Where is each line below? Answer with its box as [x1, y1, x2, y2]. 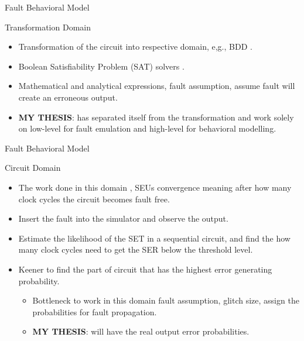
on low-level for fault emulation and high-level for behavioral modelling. [18, 122, 276, 135]
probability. [18, 274, 60, 287]
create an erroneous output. [18, 91, 118, 103]
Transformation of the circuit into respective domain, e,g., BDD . [18, 40, 252, 53]
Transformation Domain [5, 20, 91, 33]
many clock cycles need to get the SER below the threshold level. [18, 243, 253, 256]
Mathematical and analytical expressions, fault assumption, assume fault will [18, 80, 295, 92]
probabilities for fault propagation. [32, 305, 157, 318]
